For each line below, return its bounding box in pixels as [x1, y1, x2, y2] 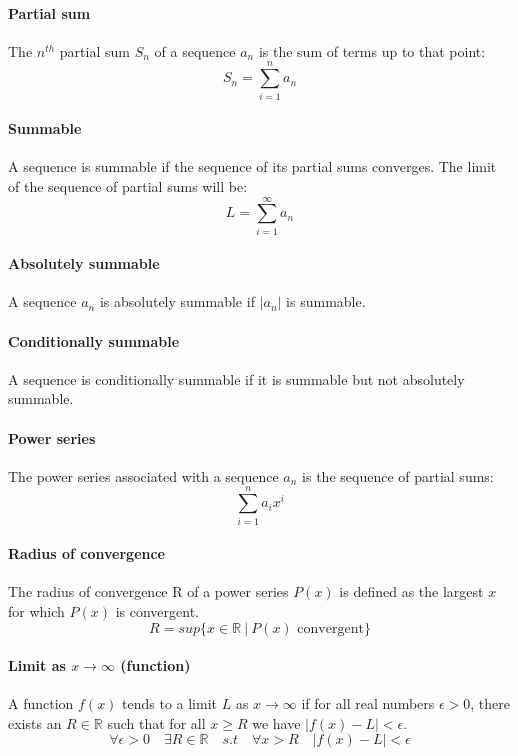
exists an [8, 712, 62, 733]
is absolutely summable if [99, 291, 255, 312]
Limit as [8, 655, 66, 676]
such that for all [107, 712, 206, 733]
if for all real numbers [301, 693, 435, 714]
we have [252, 712, 301, 733]
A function [8, 693, 74, 714]
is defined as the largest [339, 581, 484, 602]
